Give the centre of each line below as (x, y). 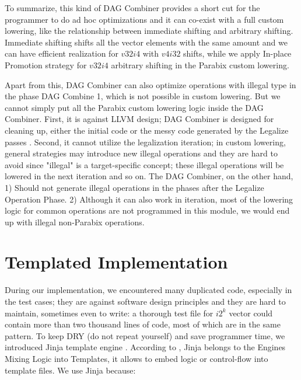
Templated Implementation (116, 262)
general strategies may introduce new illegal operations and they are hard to (141, 153)
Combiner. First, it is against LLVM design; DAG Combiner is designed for (139, 119)
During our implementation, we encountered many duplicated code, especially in (148, 290)
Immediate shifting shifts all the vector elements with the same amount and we (146, 42)
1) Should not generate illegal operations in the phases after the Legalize (134, 187)
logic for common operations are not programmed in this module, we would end (147, 210)
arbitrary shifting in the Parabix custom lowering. (200, 65)
